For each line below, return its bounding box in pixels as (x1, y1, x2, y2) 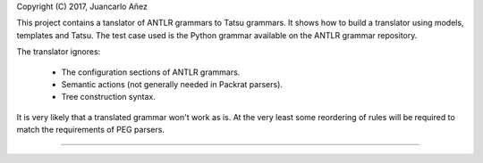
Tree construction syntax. (61, 92, 157, 102)
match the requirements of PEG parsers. (16, 125, 165, 135)
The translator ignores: (16, 46, 101, 57)
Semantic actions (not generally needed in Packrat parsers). (61, 78, 284, 89)
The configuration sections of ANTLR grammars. (61, 67, 241, 77)
